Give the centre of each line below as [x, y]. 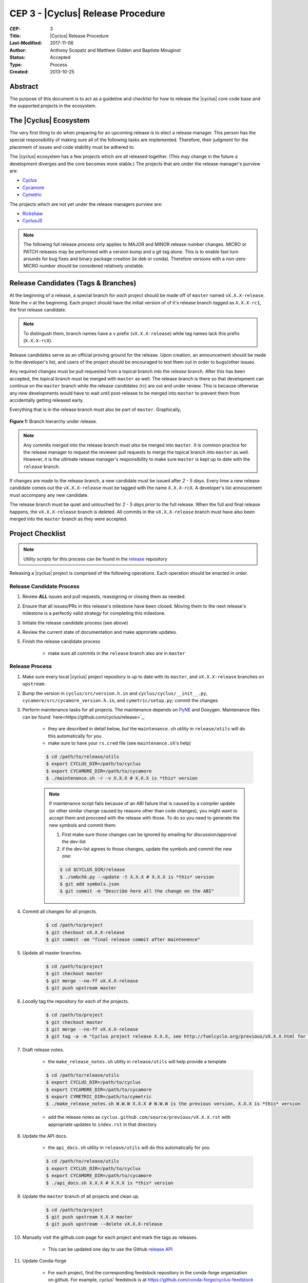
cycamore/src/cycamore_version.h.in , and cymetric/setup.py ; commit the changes [120, 700]
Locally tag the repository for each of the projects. [76, 1001]
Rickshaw [33, 213]
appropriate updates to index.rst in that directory [102, 1124]
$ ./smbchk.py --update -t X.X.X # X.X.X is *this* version [137, 877]
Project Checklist [38, 533]
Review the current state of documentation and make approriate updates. [100, 632]
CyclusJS [32, 221]
